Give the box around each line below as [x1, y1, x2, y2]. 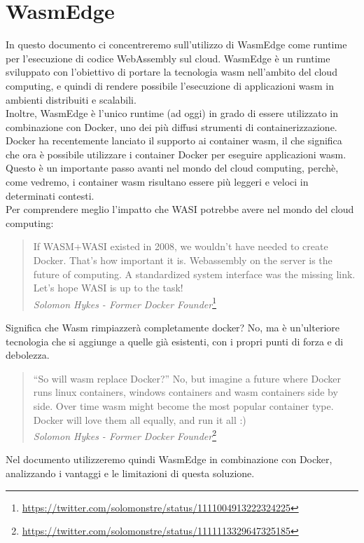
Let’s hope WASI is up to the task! [33, 280, 183, 295]
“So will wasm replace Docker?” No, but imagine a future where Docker [33, 371, 342, 385]
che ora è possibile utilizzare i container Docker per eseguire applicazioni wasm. [6, 146, 346, 161]
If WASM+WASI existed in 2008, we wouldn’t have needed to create [33, 239, 328, 254]
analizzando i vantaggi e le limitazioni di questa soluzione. [6, 466, 255, 481]
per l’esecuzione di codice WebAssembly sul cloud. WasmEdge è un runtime [6, 50, 330, 65]
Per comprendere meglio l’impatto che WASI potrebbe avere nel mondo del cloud [6, 202, 354, 216]
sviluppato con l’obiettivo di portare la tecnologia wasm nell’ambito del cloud [6, 64, 337, 79]
